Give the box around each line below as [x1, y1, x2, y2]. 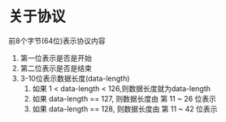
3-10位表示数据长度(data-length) [20, 73, 130, 83]
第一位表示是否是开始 [20, 53, 92, 63]
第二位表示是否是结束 [20, 63, 92, 73]
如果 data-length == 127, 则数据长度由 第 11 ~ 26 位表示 [32, 94, 217, 103]
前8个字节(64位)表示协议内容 [8, 36, 106, 46]
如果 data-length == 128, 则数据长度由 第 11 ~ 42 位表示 [32, 103, 218, 114]
